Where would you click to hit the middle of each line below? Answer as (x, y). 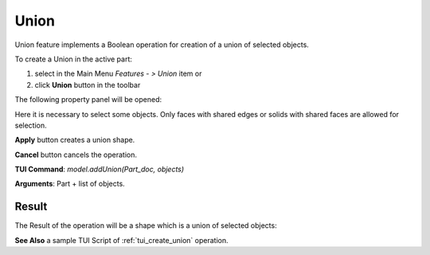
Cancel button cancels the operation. (76, 155)
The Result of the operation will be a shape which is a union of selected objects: (146, 226)
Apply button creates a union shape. (75, 140)
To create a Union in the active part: (74, 59)
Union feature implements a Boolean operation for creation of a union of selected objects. (162, 45)
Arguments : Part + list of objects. (70, 184)
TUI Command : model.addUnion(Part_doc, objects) (100, 169)
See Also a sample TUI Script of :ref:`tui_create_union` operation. (121, 240)
